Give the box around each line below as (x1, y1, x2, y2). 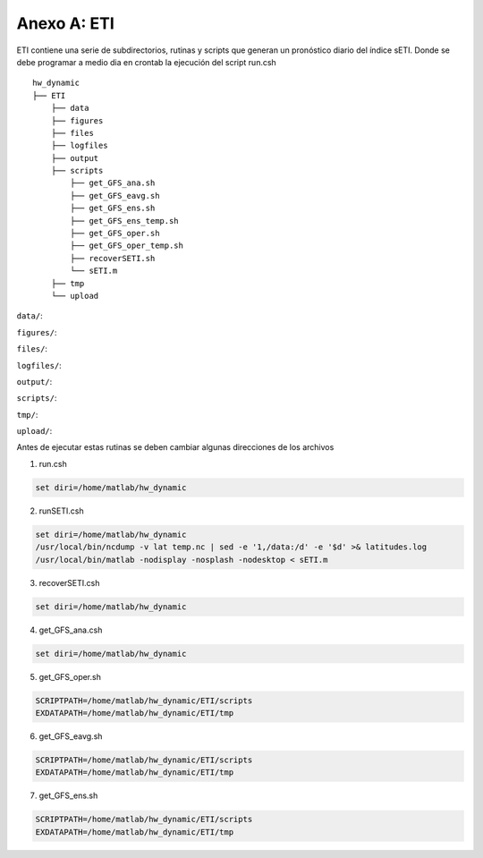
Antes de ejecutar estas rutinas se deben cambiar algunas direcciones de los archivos (16, 442, 335, 453)
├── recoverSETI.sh (70, 253, 156, 263)
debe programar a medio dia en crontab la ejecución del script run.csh (16, 56, 276, 67)
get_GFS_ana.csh (38, 624, 103, 635)
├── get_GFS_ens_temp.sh (70, 216, 179, 225)
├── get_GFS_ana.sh (70, 178, 156, 188)
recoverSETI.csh (38, 577, 100, 588)
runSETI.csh (38, 505, 84, 516)
